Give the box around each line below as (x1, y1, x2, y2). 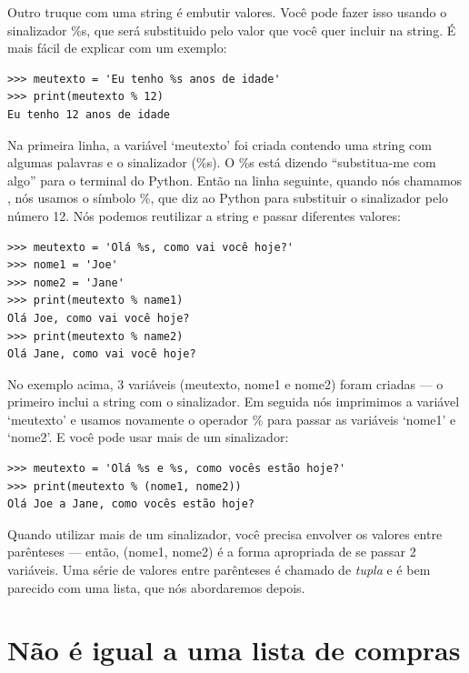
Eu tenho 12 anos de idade (7, 107, 170, 121)
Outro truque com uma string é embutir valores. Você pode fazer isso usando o (7, 3, 447, 21)
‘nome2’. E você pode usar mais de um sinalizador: (7, 427, 289, 447)
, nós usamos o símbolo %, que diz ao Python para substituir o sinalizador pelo (7, 188, 449, 207)
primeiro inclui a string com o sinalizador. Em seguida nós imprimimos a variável (7, 392, 460, 411)
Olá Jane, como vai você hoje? (7, 347, 196, 361)
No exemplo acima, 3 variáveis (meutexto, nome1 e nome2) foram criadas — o (7, 374, 444, 393)
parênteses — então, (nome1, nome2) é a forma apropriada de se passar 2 (7, 542, 416, 561)
